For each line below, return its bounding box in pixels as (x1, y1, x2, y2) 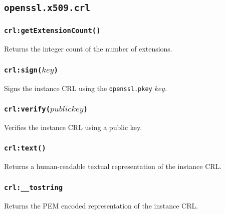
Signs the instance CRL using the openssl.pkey (4, 82, 152, 93)
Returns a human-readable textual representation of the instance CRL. (4, 161, 222, 171)
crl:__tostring (4, 183, 63, 191)
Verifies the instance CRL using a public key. (4, 121, 142, 132)
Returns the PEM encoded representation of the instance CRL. (4, 200, 198, 210)
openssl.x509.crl (4, 2, 90, 13)
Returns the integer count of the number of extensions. (4, 43, 172, 54)
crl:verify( (4, 105, 51, 113)
